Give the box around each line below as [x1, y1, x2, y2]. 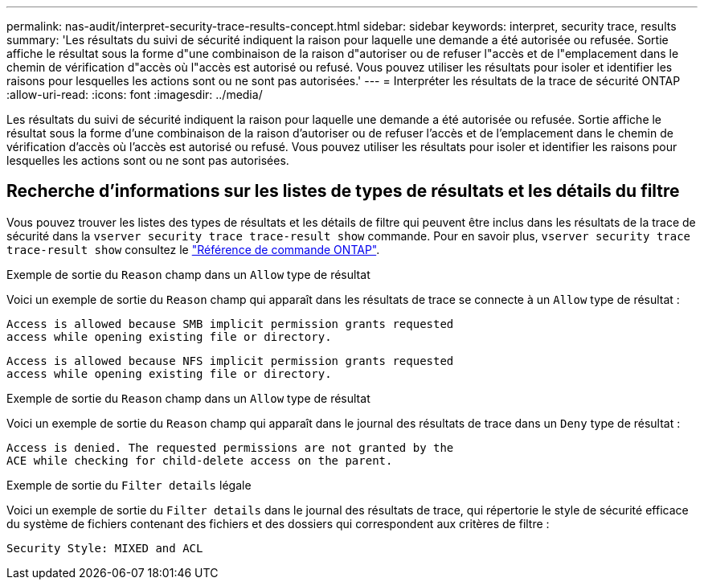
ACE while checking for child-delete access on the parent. [6, 453, 393, 467]
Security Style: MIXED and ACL [6, 541, 203, 555]
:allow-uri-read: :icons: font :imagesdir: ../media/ [6, 88, 263, 101]
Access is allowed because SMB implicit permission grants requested [6, 317, 454, 330]
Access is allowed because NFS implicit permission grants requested [6, 354, 454, 367]
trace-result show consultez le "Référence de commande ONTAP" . [6, 242, 380, 256]
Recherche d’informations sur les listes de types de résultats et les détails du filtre [6, 181, 680, 202]
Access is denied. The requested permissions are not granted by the [6, 441, 454, 454]
